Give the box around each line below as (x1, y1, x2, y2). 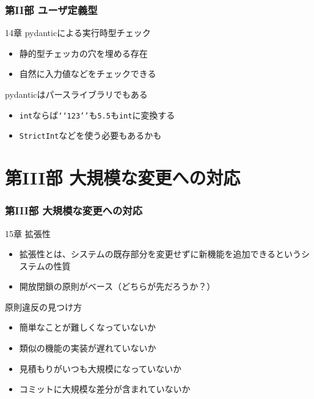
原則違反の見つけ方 (5, 300, 82, 313)
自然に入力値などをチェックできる (19, 67, 156, 80)
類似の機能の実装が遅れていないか (19, 342, 156, 354)
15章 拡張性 (5, 227, 51, 240)
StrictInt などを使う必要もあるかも (19, 129, 162, 142)
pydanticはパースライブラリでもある (5, 88, 148, 100)
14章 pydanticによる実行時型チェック (5, 26, 151, 39)
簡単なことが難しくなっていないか (19, 321, 156, 334)
